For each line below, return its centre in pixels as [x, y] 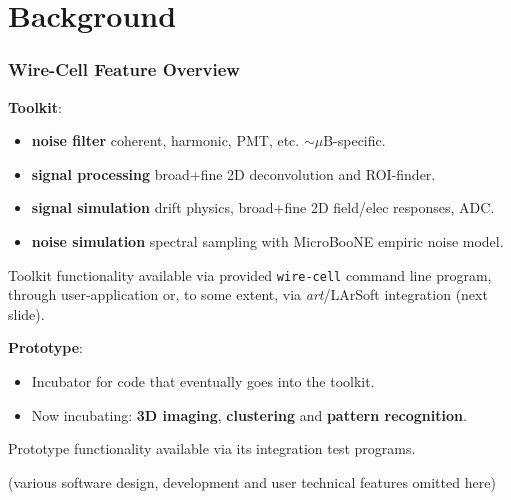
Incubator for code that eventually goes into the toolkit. [203, 381]
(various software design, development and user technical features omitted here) [252, 481]
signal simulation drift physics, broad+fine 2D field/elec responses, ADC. [263, 207]
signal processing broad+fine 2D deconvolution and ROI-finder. [233, 173]
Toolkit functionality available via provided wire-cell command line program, [250, 274]
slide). [26, 313]
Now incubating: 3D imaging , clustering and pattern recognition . [249, 414]
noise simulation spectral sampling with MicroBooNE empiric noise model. [267, 240]
